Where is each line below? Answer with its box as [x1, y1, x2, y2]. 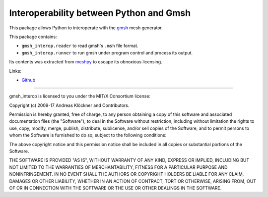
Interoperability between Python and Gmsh [9, 7, 191, 18]
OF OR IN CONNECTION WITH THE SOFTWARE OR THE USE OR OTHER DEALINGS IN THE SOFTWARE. [9, 185, 222, 191]
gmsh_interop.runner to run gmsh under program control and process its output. [21, 49, 193, 55]
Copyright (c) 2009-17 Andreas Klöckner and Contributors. [9, 102, 130, 108]
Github [21, 77, 36, 83]
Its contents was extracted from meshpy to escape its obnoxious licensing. [9, 59, 162, 65]
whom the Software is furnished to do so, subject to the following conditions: [9, 132, 167, 138]
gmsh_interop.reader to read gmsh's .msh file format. [21, 43, 138, 49]
